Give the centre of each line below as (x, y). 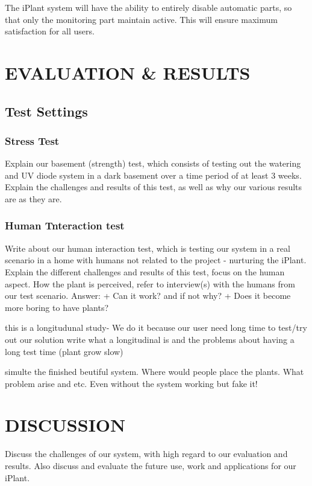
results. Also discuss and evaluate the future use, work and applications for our (151, 465)
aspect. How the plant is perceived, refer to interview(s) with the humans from (150, 283)
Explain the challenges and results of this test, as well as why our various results (154, 187)
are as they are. (33, 198)
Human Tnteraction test (65, 225)
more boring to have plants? (57, 307)
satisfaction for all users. (50, 31)
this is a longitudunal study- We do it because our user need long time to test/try (156, 328)
